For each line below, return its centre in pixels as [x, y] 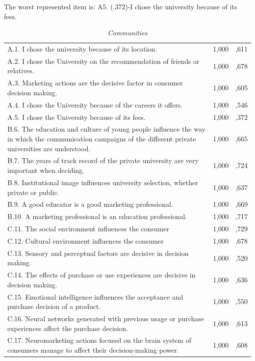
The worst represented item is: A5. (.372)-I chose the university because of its [121, 6]
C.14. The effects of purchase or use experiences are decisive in [102, 275]
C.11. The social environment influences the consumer [89, 229]
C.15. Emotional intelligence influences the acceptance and [95, 296]
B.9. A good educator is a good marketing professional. [90, 204]
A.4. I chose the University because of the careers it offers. [95, 104]
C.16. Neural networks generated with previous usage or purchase [106, 319]
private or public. [33, 192]
